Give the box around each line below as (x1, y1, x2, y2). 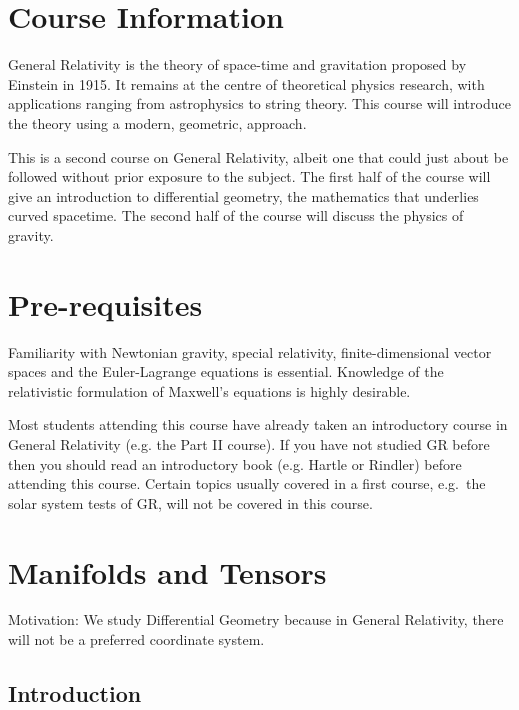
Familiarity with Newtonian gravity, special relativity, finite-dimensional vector (8, 341, 492, 362)
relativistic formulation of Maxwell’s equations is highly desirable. (8, 380, 411, 401)
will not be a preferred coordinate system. (8, 629, 265, 650)
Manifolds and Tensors (8, 551, 327, 592)
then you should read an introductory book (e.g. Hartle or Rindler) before (8, 453, 462, 474)
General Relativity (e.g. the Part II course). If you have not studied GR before (8, 433, 490, 454)
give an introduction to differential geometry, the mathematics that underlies (8, 185, 479, 206)
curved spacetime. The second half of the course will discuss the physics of (8, 205, 464, 226)
